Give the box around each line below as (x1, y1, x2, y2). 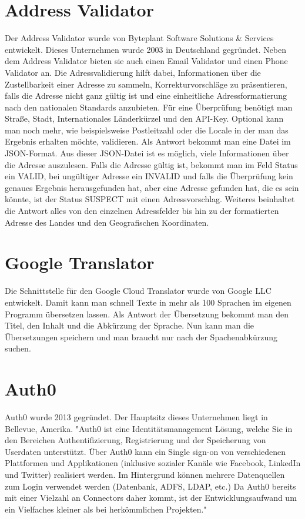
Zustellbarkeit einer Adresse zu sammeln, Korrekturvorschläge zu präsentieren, (5, 78, 287, 90)
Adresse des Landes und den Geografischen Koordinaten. (5, 216, 209, 228)
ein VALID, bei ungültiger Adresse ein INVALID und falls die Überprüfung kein (5, 170, 293, 182)
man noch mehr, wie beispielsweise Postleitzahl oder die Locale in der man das (5, 123, 289, 136)
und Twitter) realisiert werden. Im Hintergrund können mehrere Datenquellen (5, 468, 285, 480)
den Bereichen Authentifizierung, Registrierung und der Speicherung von (5, 434, 266, 446)
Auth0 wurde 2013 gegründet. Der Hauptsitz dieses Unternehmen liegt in (5, 411, 268, 423)
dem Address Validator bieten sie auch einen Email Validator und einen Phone (5, 55, 288, 67)
